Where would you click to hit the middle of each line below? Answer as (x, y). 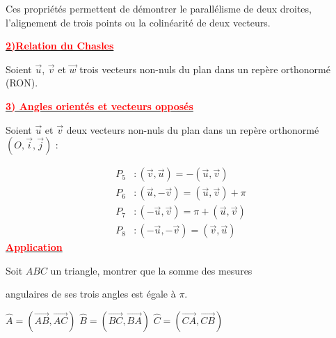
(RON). (22, 83)
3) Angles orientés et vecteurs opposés (99, 106)
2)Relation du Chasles (60, 46)
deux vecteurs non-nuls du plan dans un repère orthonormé (193, 129)
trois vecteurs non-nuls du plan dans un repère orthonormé (205, 69)
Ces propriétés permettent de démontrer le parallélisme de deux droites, (159, 8)
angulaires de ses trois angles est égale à (91, 294)
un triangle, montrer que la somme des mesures (151, 270)
